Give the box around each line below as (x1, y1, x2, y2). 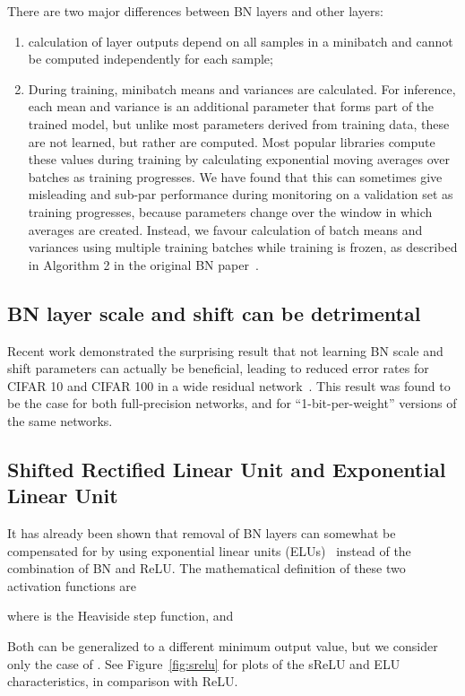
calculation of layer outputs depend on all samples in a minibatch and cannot (28, 31, 453, 50)
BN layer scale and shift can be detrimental (7, 299, 421, 326)
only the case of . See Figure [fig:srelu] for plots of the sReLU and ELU (7, 654, 400, 673)
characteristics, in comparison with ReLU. (7, 672, 238, 691)
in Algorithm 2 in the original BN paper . (28, 255, 259, 274)
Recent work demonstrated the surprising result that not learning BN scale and (7, 341, 443, 360)
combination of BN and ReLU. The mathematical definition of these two (7, 559, 406, 578)
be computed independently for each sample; (28, 49, 273, 68)
